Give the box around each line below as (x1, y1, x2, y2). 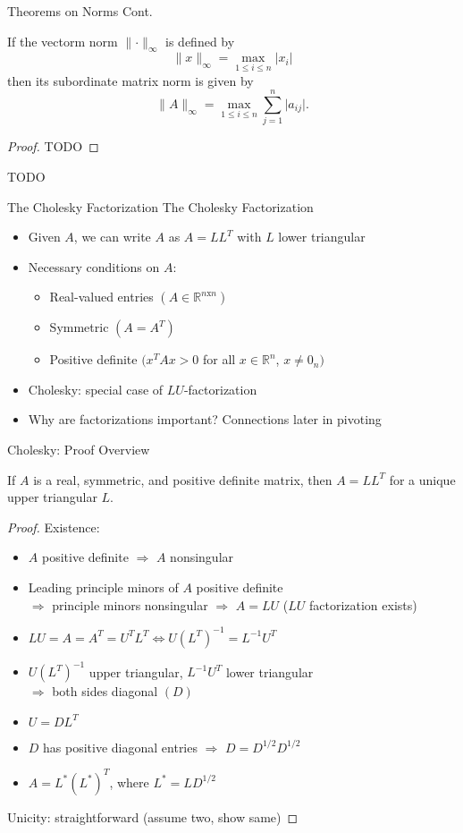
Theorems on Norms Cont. (7, 2, 153, 20)
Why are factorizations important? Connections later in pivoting (28, 410, 382, 429)
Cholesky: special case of (28, 379, 164, 398)
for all (202, 350, 236, 369)
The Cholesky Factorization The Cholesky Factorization (7, 197, 314, 216)
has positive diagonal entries (43, 737, 198, 756)
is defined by (165, 31, 235, 50)
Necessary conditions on (28, 257, 160, 276)
